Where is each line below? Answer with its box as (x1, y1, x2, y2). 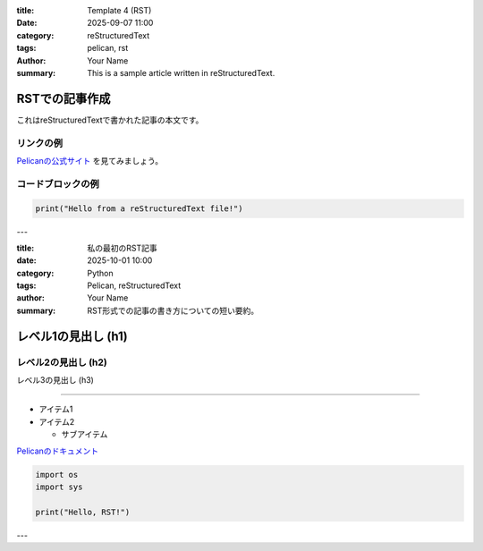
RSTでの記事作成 (16, 90, 111, 106)
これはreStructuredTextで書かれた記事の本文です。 (16, 114, 204, 125)
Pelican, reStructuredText (87, 280, 182, 291)
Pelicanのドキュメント (16, 445, 99, 456)
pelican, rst (87, 43, 129, 54)
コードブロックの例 (16, 177, 100, 190)
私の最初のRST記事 (87, 242, 157, 253)
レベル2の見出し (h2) (16, 356, 107, 369)
